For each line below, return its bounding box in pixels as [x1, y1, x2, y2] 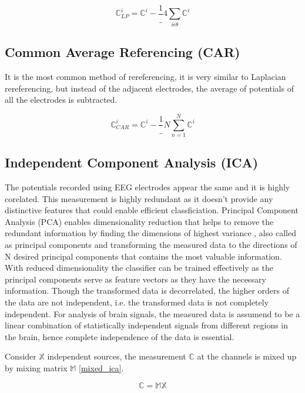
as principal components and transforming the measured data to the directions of [5, 239, 297, 251]
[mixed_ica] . [79, 362, 124, 374]
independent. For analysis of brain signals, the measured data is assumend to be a [5, 307, 300, 320]
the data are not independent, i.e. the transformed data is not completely [5, 296, 269, 308]
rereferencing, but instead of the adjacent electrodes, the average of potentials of [5, 82, 294, 94]
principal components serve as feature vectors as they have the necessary [5, 273, 266, 285]
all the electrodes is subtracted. [5, 93, 118, 106]
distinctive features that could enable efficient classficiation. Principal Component [5, 204, 299, 216]
